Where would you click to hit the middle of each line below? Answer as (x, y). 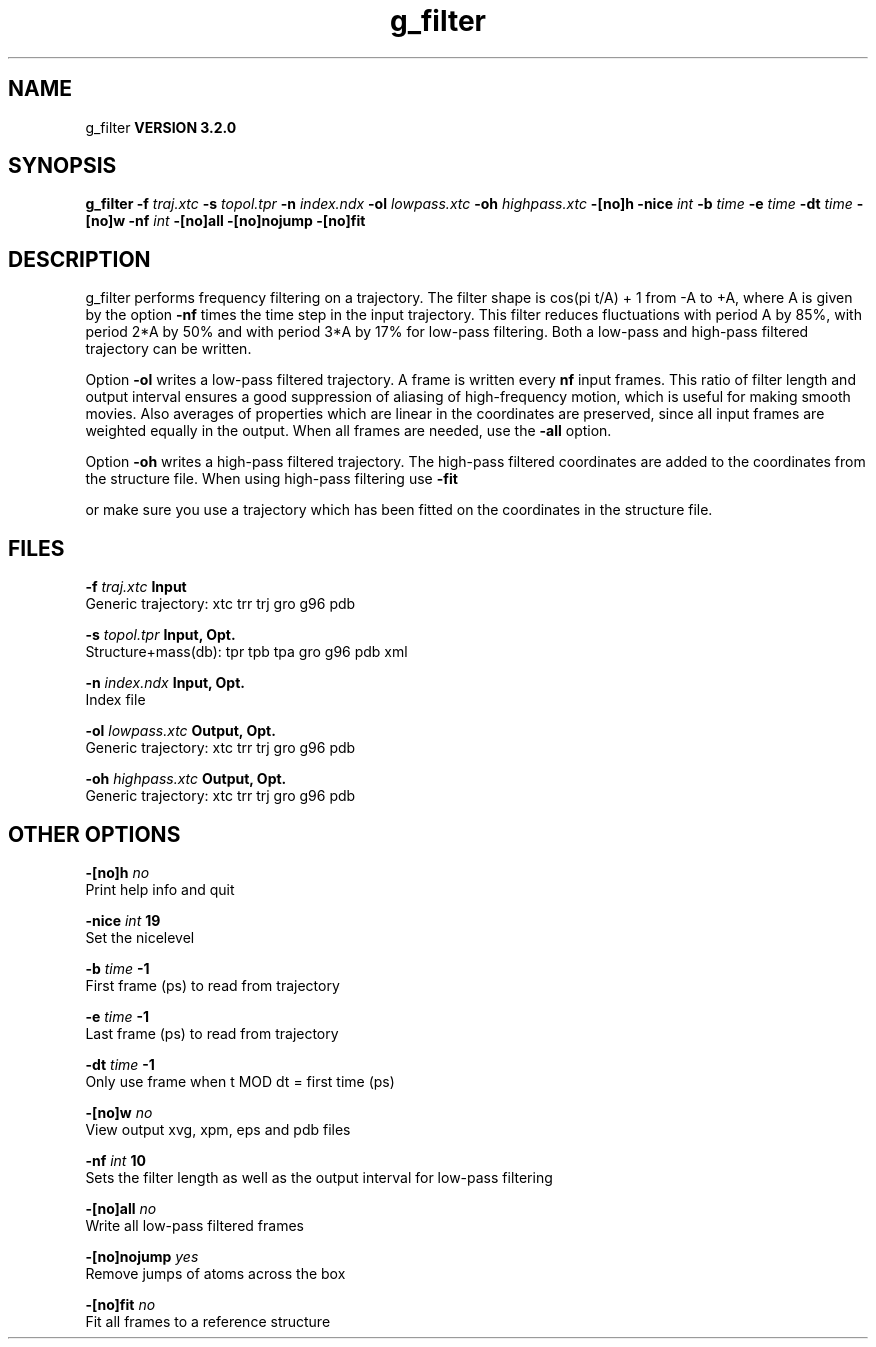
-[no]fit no (120, 1304)
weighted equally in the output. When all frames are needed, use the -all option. (348, 431)
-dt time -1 (120, 1064)
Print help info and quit (160, 889)
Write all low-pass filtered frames (194, 1225)
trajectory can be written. (168, 349)
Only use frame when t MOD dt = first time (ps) (240, 1081)
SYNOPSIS (62, 166)
